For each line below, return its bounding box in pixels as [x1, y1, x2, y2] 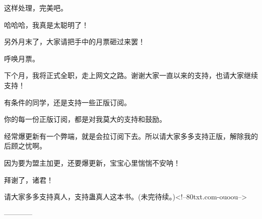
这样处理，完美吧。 [4, 3, 68, 13]
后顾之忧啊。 [4, 140, 46, 151]
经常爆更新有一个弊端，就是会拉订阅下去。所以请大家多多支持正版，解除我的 [4, 130, 258, 141]
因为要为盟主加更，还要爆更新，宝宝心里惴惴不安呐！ [4, 157, 180, 168]
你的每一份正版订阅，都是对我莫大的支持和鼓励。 [4, 114, 166, 124]
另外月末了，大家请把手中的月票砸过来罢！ [4, 36, 145, 47]
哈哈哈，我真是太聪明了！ [4, 19, 89, 30]
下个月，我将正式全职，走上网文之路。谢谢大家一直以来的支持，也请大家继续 [4, 70, 258, 81]
